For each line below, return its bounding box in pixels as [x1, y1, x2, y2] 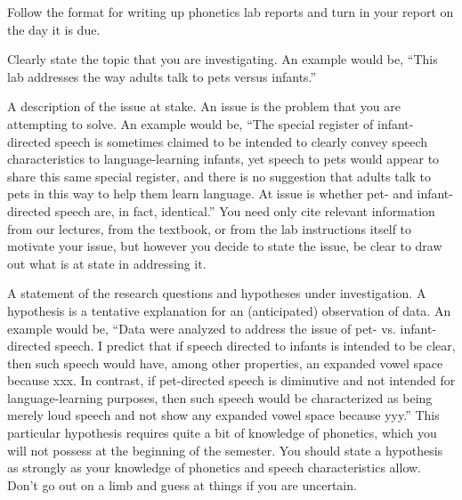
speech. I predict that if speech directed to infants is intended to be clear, [54, 336, 456, 355]
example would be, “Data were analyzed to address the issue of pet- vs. [7, 319, 396, 337]
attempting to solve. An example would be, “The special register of [7, 114, 374, 133]
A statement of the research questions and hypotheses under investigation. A [7, 284, 426, 302]
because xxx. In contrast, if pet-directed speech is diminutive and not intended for [7, 371, 456, 390]
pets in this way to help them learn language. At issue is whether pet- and [7, 184, 413, 203]
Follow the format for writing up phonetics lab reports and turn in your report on [7, 3, 454, 20]
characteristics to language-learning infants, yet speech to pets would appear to [7, 149, 440, 168]
